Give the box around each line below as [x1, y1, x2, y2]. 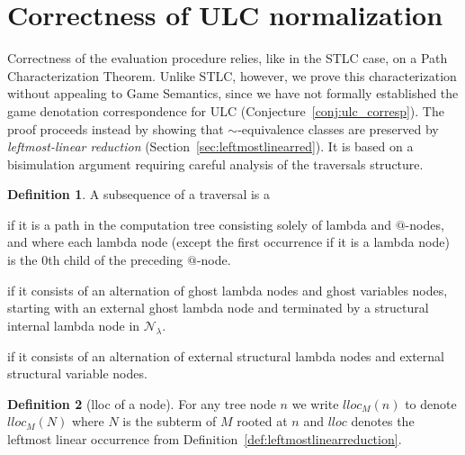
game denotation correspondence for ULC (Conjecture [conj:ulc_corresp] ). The [7, 101, 444, 120]
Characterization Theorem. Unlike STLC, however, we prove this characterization [7, 66, 457, 85]
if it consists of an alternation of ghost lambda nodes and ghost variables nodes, [7, 280, 448, 299]
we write [291, 394, 339, 413]
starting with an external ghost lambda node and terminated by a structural [7, 298, 429, 317]
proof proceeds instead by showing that [7, 119, 224, 138]
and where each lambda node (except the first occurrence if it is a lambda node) [7, 232, 450, 251]
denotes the [351, 412, 415, 431]
